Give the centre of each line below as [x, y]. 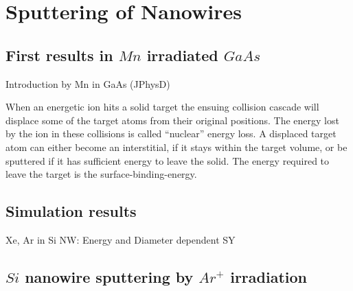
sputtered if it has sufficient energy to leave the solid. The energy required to [168, 160]
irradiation [269, 276]
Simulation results [71, 211]
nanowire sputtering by [109, 276]
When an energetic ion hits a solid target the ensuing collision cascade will [162, 107]
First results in [59, 55]
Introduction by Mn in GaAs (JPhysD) [88, 83]
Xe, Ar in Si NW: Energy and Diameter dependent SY [121, 239]
